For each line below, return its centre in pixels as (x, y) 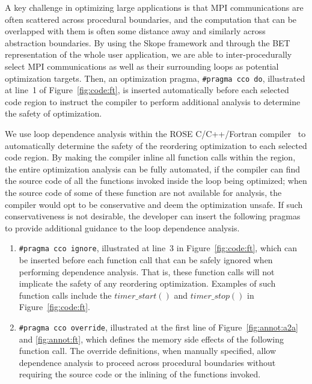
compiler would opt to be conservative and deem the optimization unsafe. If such (154, 204)
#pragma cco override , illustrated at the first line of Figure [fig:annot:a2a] (158, 327)
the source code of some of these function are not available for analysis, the (143, 192)
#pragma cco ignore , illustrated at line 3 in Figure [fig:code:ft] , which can (158, 248)
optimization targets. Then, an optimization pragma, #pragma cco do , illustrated (155, 78)
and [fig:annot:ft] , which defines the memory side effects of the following (151, 339)
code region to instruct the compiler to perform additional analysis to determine (153, 101)
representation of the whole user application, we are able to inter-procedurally (148, 54)
